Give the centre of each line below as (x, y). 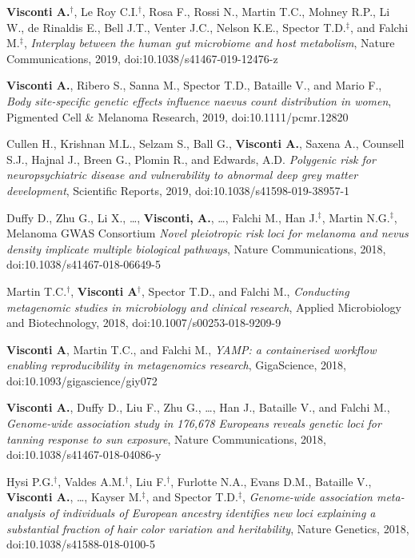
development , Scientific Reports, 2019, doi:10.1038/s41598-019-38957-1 (178, 190)
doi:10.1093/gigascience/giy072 (82, 380)
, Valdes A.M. (92, 481)
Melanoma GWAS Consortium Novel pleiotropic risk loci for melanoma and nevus (207, 233)
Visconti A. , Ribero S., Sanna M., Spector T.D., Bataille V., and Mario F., (194, 85)
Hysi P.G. (30, 481)
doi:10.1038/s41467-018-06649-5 (84, 264)
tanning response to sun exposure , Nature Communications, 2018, (166, 438)
